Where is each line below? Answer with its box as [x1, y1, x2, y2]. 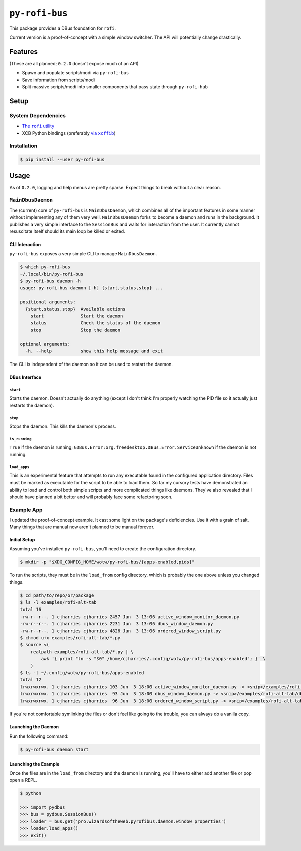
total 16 [20, 606, 42, 613]
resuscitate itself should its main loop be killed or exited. [9, 228, 125, 234]
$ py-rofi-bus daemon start [20, 746, 89, 752]
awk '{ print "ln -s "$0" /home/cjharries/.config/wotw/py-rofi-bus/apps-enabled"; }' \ [41, 656, 266, 662]
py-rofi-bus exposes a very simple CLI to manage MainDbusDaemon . [9, 251, 157, 257]
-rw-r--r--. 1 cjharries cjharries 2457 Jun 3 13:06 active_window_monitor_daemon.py [20, 614, 240, 620]
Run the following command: [9, 733, 69, 739]
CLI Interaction [9, 241, 41, 247]
